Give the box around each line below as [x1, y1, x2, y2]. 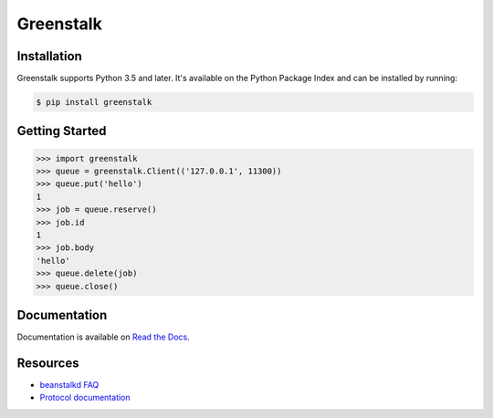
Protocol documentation [39, 392, 131, 403]
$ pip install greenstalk [36, 97, 152, 108]
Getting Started [16, 123, 107, 139]
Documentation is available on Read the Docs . [16, 331, 191, 342]
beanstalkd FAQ [39, 379, 100, 390]
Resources [16, 355, 79, 371]
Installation [16, 48, 82, 64]
